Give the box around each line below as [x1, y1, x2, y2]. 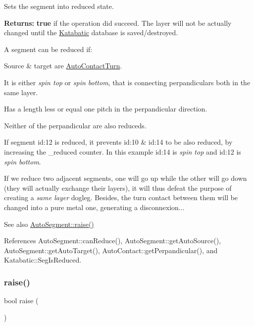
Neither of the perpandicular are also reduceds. [4, 120, 147, 130]
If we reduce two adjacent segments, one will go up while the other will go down [4, 173, 247, 183]
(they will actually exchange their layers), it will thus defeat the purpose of [4, 182, 232, 193]
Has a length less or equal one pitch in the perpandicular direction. [4, 104, 207, 114]
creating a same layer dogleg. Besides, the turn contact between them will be [4, 192, 238, 203]
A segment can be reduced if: [4, 44, 93, 54]
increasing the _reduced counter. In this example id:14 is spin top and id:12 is [4, 146, 241, 157]
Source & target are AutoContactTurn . [4, 60, 122, 71]
